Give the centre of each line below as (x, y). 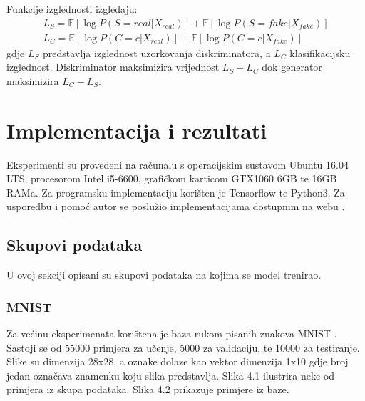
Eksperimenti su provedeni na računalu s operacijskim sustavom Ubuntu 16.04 (178, 164)
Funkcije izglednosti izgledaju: (72, 9)
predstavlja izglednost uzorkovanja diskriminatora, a (156, 53)
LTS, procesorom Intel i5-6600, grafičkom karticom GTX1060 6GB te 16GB (172, 178)
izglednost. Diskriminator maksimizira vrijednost (113, 67)
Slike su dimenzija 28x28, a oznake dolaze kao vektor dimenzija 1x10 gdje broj (178, 361)
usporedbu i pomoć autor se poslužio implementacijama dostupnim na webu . (176, 206)
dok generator (292, 67)
